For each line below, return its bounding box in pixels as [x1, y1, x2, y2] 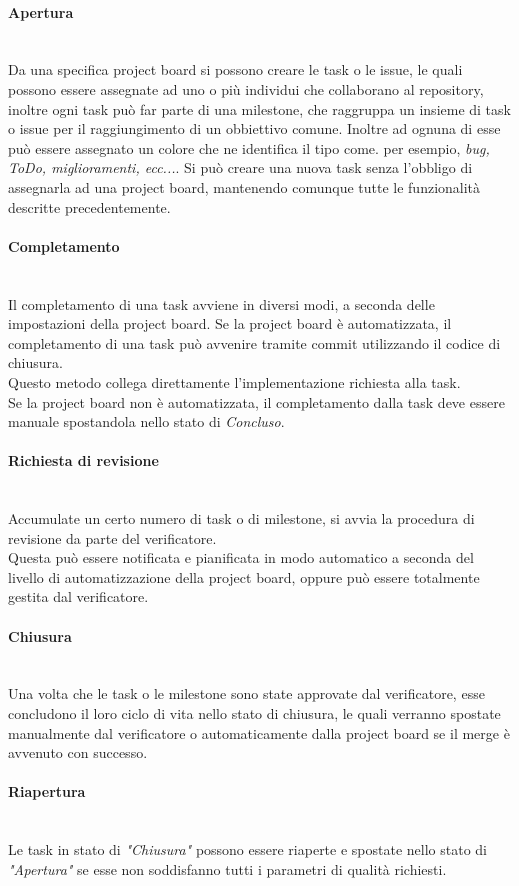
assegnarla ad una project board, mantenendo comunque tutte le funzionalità [8, 176, 481, 197]
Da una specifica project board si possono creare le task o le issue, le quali [8, 59, 463, 80]
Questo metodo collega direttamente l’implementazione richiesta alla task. [8, 371, 461, 392]
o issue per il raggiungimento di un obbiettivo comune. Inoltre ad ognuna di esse [8, 118, 501, 139]
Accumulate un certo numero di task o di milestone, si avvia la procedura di [8, 508, 475, 529]
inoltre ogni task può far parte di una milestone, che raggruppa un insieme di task [8, 98, 511, 119]
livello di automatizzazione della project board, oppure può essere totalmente [8, 566, 480, 587]
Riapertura [8, 781, 86, 802]
